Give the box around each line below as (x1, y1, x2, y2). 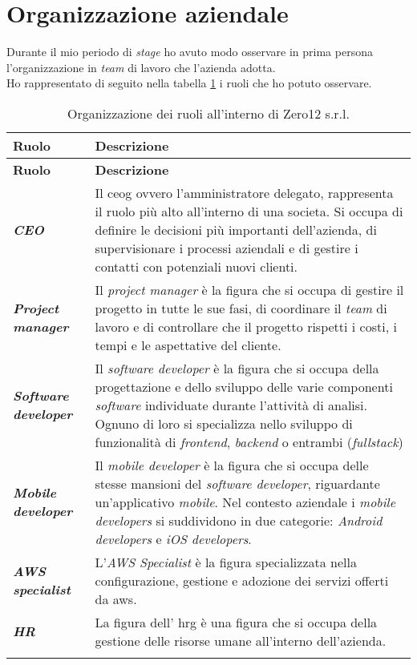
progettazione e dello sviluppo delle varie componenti (95, 377, 393, 396)
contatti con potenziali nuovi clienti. (95, 256, 298, 276)
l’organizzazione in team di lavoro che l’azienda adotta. (6, 58, 276, 75)
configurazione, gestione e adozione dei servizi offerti (95, 570, 389, 590)
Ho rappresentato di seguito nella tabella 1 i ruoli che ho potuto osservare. (6, 75, 372, 91)
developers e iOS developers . (95, 529, 252, 548)
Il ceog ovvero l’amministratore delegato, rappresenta (95, 183, 394, 202)
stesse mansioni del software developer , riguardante (95, 474, 380, 493)
